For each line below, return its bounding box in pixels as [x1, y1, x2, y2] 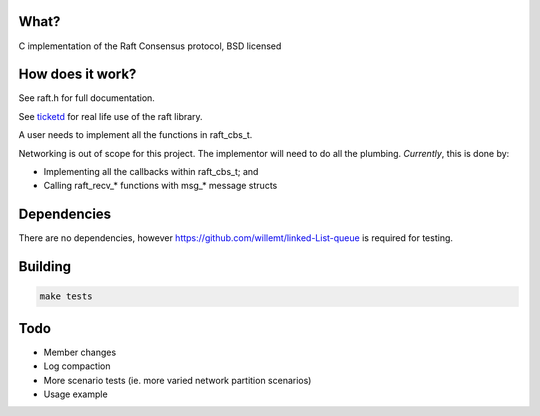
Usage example [43, 388, 109, 400]
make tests [39, 291, 93, 302]
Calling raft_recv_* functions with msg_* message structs [43, 180, 278, 192]
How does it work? [18, 66, 137, 83]
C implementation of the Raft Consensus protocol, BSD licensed [18, 40, 282, 52]
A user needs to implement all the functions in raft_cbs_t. [18, 129, 253, 141]
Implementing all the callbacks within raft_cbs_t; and [43, 165, 259, 177]
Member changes [43, 346, 117, 358]
